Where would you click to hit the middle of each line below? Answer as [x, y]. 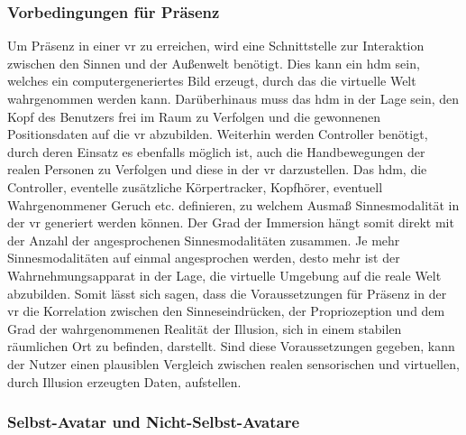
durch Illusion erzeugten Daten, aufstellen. [124, 381]
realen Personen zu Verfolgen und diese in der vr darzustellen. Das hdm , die [217, 169]
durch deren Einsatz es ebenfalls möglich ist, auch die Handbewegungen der [216, 151]
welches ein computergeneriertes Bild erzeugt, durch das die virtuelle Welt [212, 81]
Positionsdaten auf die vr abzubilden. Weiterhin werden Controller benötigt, [218, 134]
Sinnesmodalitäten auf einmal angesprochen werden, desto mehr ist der [204, 258]
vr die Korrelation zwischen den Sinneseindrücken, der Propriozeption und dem [226, 311]
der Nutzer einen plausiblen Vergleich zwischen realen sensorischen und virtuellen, [233, 363]
